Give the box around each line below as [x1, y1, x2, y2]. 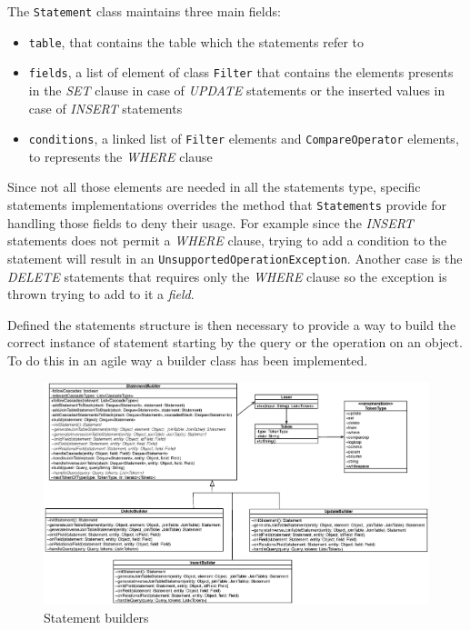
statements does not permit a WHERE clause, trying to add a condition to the [7, 231, 447, 250]
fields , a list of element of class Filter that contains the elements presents [28, 63, 454, 82]
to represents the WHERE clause [28, 146, 213, 165]
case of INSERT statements [28, 98, 183, 117]
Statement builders [44, 608, 149, 626]
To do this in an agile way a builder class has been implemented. [7, 350, 368, 369]
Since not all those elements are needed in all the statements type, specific [7, 177, 421, 196]
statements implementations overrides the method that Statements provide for [7, 195, 447, 214]
